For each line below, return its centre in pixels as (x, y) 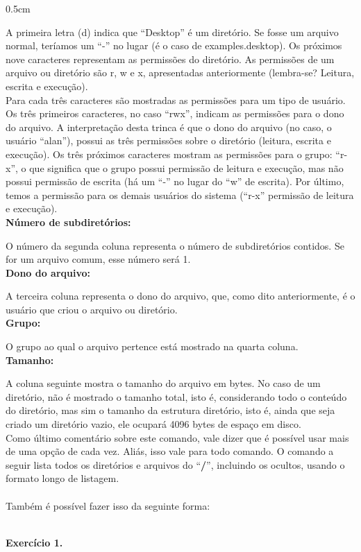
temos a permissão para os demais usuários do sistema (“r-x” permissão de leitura (180, 195)
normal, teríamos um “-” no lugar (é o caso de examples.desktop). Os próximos (174, 45)
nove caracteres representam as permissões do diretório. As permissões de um (170, 59)
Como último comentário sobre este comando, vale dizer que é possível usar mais (177, 437)
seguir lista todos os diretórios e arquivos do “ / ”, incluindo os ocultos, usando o (175, 464)
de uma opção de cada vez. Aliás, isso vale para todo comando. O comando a (170, 451)
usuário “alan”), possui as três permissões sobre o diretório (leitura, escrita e (168, 140)
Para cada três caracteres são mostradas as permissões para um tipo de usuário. (176, 100)
